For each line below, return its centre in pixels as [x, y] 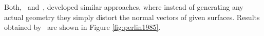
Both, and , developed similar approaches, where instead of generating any [124, 7]
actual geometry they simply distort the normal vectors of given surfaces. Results [132, 17]
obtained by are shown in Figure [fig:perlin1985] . [82, 27]
